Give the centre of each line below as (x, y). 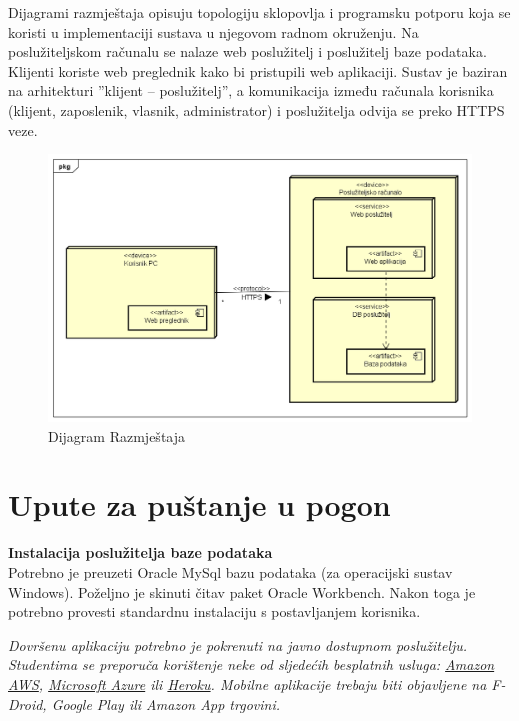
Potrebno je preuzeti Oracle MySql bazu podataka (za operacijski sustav (230, 571)
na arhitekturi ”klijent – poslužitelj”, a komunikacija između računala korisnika (251, 90)
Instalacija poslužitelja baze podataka (140, 552)
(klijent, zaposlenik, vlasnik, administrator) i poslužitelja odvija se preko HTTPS (256, 109)
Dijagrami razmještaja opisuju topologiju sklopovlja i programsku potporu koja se (259, 12)
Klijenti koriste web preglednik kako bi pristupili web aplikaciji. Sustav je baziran (258, 70)
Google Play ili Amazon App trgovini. (165, 703)
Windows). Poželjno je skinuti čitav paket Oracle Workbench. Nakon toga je (242, 591)
